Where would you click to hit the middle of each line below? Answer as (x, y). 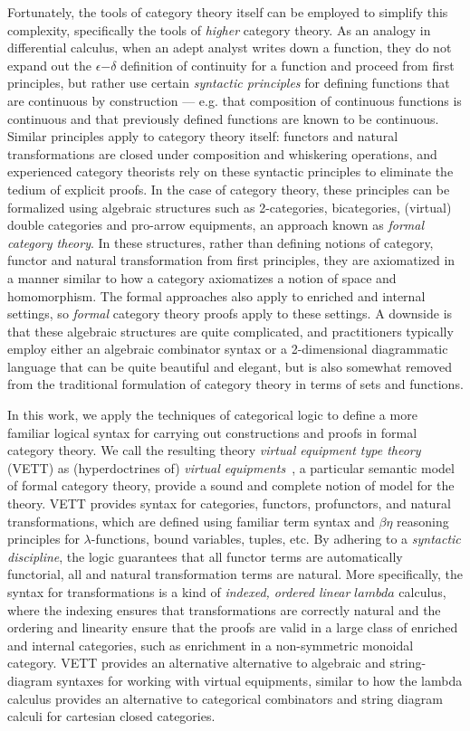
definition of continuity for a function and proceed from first (288, 65)
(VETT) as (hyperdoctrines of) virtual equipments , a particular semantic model (231, 467)
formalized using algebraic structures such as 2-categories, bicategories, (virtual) (230, 207)
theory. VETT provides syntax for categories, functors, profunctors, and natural (229, 503)
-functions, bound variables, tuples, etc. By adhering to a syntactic (276, 539)
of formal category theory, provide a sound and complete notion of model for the (231, 485)
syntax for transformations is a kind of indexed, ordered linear (179, 592)
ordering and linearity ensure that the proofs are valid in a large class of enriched (233, 627)
